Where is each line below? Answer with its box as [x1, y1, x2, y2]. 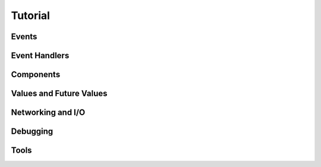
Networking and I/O [11, 108, 86, 118]
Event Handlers [11, 51, 70, 61]
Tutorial [11, 9, 51, 22]
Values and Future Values [11, 89, 108, 99]
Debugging [11, 127, 53, 137]
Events [11, 31, 37, 42]
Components [11, 70, 61, 80]
